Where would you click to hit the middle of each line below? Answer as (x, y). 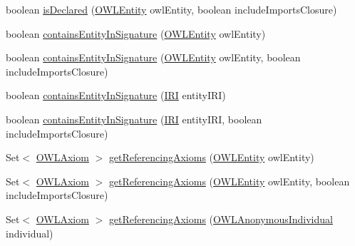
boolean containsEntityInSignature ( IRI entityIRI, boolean (134, 119)
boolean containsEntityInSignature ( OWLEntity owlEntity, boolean (153, 57)
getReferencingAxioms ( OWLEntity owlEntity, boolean (229, 181)
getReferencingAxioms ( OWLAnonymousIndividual (221, 219)
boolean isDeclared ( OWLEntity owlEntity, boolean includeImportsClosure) (171, 9)
